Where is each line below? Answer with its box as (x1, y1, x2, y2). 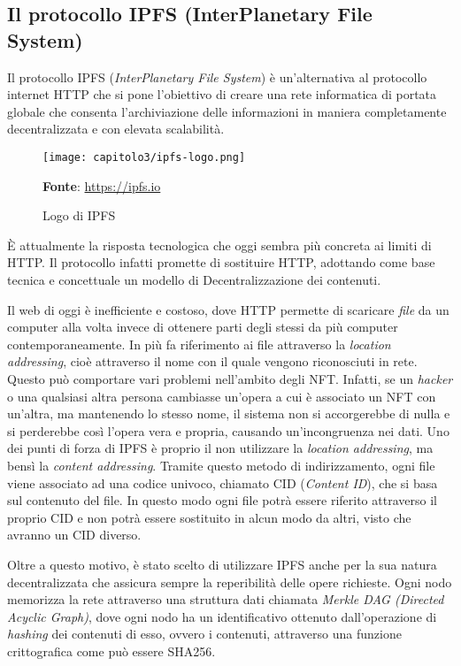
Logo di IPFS (42, 206, 116, 225)
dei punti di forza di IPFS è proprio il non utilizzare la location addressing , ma (7, 439, 434, 457)
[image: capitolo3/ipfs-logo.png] (42, 150, 246, 164)
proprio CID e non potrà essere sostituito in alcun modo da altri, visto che (7, 508, 411, 526)
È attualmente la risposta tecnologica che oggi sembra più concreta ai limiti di (7, 235, 432, 254)
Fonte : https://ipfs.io (42, 176, 161, 195)
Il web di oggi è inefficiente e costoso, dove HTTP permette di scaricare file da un (7, 300, 449, 318)
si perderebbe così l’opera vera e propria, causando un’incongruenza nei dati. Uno (7, 421, 449, 440)
